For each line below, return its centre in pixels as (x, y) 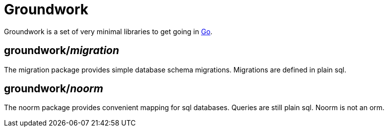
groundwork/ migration (62, 51)
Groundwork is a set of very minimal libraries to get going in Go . (108, 31)
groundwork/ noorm (54, 89)
